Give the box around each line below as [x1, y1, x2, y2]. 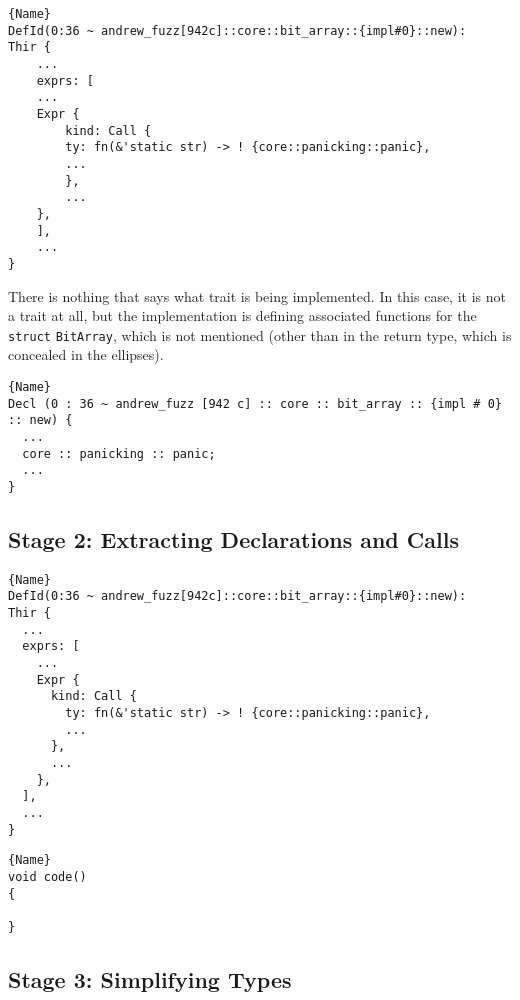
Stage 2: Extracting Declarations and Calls [8, 523, 459, 554]
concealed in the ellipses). [8, 344, 164, 365]
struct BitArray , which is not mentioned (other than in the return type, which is [8, 324, 512, 345]
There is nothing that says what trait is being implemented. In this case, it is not [8, 285, 506, 306]
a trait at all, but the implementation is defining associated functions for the [8, 305, 477, 326]
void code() [8, 869, 87, 884]
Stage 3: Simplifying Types [8, 963, 292, 994]
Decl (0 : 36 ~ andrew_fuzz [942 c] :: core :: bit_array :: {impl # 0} [8, 396, 502, 411]
